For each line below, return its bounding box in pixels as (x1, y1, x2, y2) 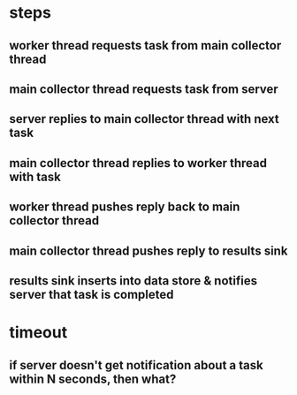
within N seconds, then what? (9, 371, 177, 386)
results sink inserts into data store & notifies (9, 273, 258, 288)
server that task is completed (9, 286, 174, 302)
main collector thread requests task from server (9, 81, 278, 96)
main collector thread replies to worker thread (9, 156, 268, 171)
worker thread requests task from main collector (9, 38, 282, 53)
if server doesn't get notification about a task (9, 357, 263, 373)
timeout (9, 323, 68, 343)
